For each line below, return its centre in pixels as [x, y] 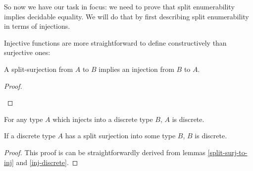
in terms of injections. [37, 26]
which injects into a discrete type [103, 119]
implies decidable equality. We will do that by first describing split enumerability [126, 16]
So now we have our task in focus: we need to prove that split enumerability [119, 6]
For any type [24, 119]
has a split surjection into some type [120, 136]
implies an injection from [136, 69]
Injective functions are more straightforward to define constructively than [115, 42]
